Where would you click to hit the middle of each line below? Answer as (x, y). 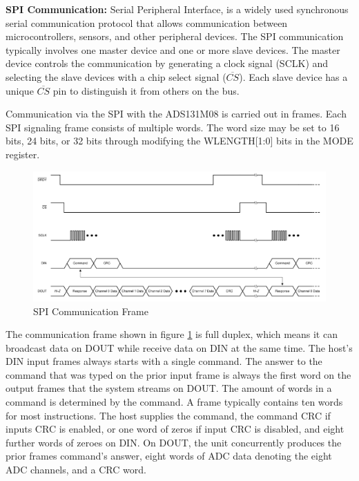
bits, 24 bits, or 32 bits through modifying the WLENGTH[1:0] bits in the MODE (179, 141)
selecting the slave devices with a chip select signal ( (116, 76)
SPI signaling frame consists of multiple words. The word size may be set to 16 (173, 127)
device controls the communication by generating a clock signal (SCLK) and (167, 63)
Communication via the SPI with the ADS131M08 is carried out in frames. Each (176, 114)
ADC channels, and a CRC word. (76, 470)
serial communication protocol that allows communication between (147, 22)
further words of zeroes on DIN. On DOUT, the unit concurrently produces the (174, 442)
